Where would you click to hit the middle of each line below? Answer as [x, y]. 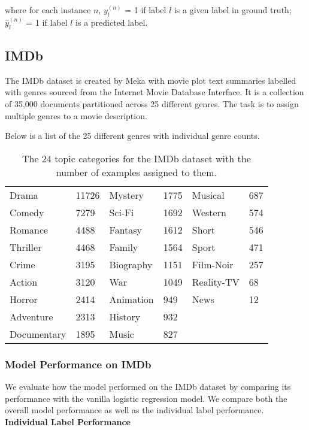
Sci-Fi [122, 212]
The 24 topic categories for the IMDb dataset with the [136, 158]
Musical [208, 195]
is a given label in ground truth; [233, 10]
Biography [131, 264]
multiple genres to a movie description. [76, 115]
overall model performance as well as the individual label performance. [134, 410]
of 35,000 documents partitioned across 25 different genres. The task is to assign [152, 103]
